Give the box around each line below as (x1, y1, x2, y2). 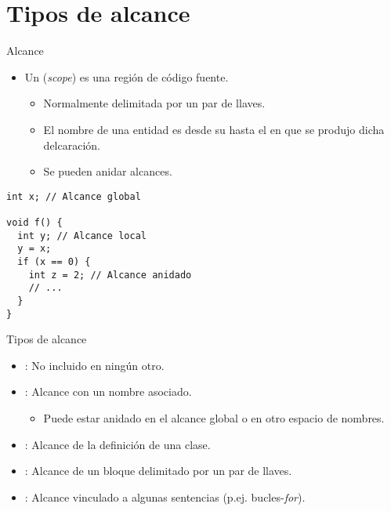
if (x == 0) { (17, 255, 91, 267)
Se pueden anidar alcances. (43, 163, 172, 179)
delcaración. (43, 136, 100, 153)
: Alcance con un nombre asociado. (24, 383, 192, 400)
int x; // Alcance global (6, 190, 141, 202)
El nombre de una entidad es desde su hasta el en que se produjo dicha (43, 121, 385, 137)
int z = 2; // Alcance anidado (28, 269, 192, 281)
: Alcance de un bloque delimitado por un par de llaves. (24, 462, 292, 479)
